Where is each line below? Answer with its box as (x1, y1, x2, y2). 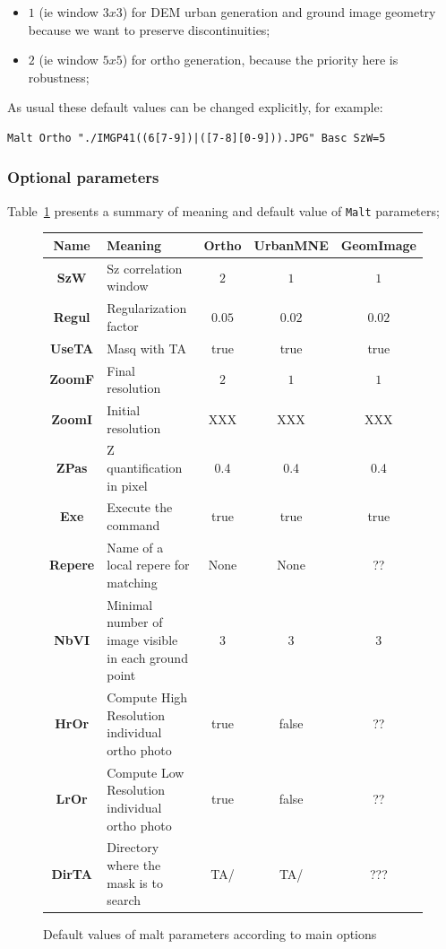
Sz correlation (107, 258, 183, 277)
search (107, 891, 142, 910)
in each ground (107, 648, 188, 666)
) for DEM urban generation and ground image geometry (122, 3, 436, 21)
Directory (107, 838, 159, 857)
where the (107, 855, 161, 874)
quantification (107, 457, 183, 476)
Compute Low (107, 762, 184, 781)
